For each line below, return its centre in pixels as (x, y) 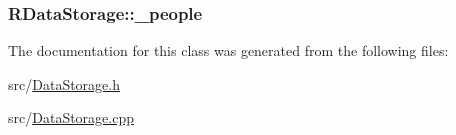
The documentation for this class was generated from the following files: (228, 50)
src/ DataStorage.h (64, 83)
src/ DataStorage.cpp (71, 117)
